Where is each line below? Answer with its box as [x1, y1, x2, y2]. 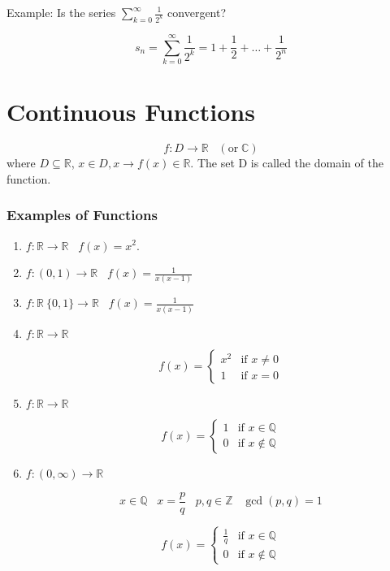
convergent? [167, 4, 227, 20]
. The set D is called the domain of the [190, 154, 383, 171]
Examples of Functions [6, 205, 158, 225]
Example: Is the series [6, 4, 116, 20]
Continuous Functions [6, 95, 255, 128]
